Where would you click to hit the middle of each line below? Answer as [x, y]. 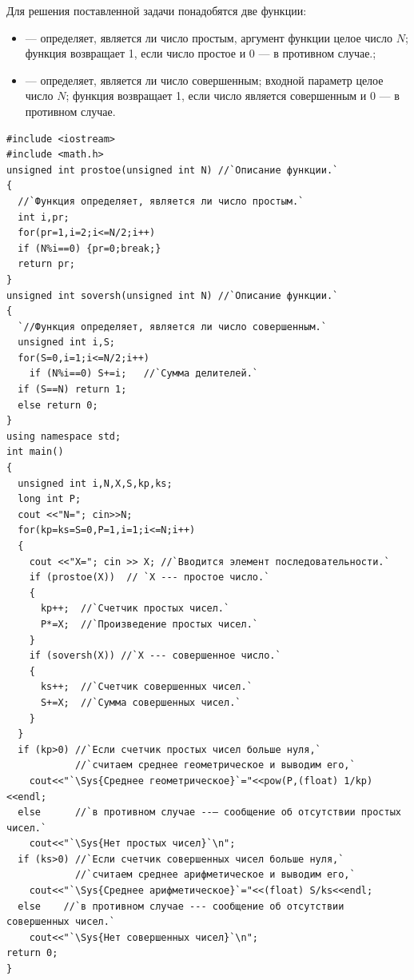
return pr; [46, 264]
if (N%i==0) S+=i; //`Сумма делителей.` [143, 374]
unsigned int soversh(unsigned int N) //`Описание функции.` [173, 295]
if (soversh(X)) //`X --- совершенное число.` [155, 656]
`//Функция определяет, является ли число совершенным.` [172, 327]
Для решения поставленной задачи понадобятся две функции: [157, 10]
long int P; [50, 499]
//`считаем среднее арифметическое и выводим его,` [215, 875]
